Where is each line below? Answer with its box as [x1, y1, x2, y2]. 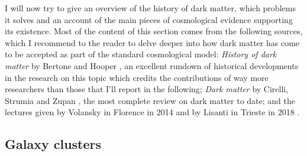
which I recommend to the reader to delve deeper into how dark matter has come [5, 36, 300, 48]
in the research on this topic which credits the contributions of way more [5, 71, 269, 83]
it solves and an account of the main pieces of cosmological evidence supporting [5, 13, 293, 25]
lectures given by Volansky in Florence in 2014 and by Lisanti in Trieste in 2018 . [5, 106, 300, 118]
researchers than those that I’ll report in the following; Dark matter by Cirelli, [5, 83, 289, 95]
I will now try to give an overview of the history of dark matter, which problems [5, 2, 296, 14]
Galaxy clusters [5, 135, 102, 153]
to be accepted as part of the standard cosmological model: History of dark [5, 48, 277, 60]
